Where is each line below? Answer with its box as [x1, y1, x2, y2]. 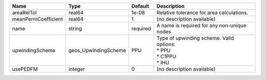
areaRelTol [12, 9, 37, 16]
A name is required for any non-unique [156, 22, 246, 29]
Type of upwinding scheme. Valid [156, 35, 234, 41]
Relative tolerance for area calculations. [156, 9, 249, 16]
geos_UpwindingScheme [68, 47, 126, 53]
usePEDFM [12, 66, 38, 72]
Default [131, 3, 150, 9]
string [68, 25, 82, 32]
